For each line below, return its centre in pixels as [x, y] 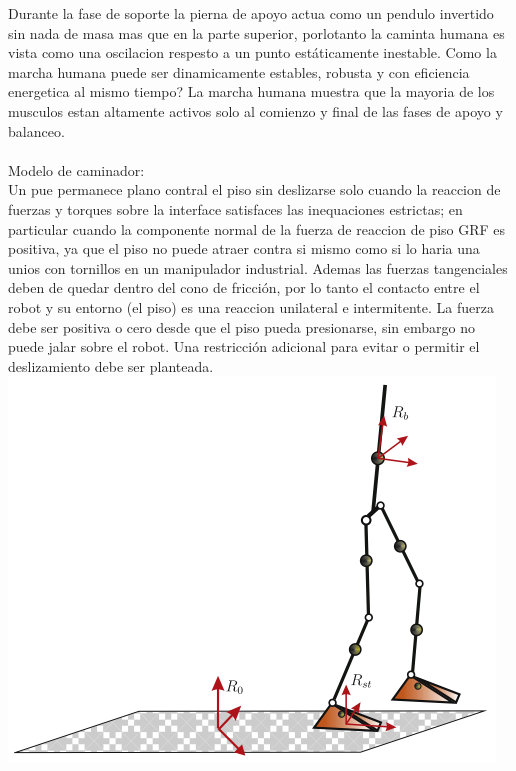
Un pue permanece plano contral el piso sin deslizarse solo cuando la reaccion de [254, 189]
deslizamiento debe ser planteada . [111, 365]
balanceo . [36, 130]
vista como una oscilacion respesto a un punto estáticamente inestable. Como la [252, 52]
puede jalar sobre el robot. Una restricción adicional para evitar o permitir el [244, 346]
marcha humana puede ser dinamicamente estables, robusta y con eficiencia [239, 71]
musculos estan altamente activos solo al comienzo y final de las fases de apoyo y [255, 110]
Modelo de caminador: [76, 169]
